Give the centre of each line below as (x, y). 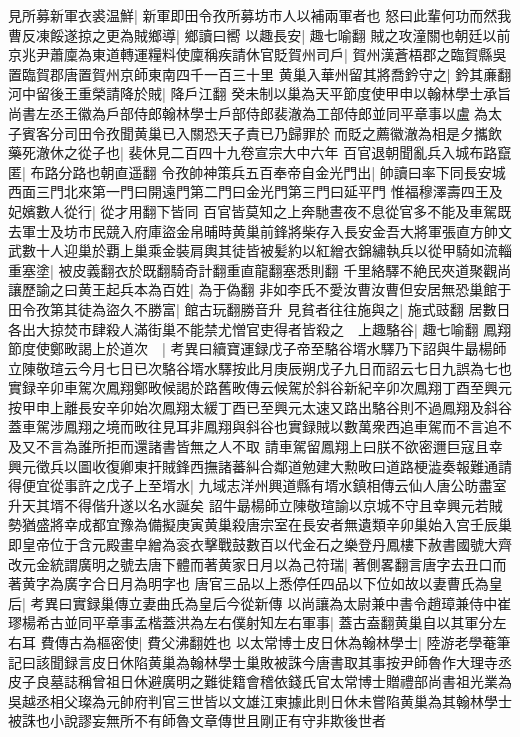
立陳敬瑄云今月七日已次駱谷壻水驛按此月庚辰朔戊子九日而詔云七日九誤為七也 (260, 367)
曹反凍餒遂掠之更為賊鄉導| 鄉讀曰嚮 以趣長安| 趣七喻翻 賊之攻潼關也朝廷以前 (259, 34)
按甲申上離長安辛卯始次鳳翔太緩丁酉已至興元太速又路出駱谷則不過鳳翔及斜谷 (260, 406)
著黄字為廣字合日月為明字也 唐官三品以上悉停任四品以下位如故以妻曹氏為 (248, 583)
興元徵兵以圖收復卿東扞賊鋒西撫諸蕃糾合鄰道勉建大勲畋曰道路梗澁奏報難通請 (260, 465)
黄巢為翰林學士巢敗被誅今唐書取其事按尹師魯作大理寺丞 (329, 661)
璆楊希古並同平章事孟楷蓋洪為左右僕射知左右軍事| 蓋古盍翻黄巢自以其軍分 (250, 622)
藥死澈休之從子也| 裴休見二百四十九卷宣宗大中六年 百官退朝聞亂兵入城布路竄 (260, 152)
